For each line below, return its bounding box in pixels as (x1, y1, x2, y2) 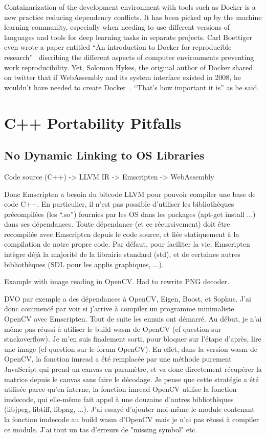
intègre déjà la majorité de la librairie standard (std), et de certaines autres (4, 249, 240, 260)
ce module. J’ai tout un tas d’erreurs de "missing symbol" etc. (4, 424, 197, 434)
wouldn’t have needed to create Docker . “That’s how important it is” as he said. (4, 82, 259, 92)
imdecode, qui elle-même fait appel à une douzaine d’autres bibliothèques (4, 393, 234, 404)
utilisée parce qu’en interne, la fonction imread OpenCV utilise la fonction (4, 384, 237, 394)
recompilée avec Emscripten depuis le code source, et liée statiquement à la (4, 228, 239, 239)
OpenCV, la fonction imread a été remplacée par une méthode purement (4, 353, 232, 364)
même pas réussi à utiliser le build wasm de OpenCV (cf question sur (4, 323, 221, 334)
